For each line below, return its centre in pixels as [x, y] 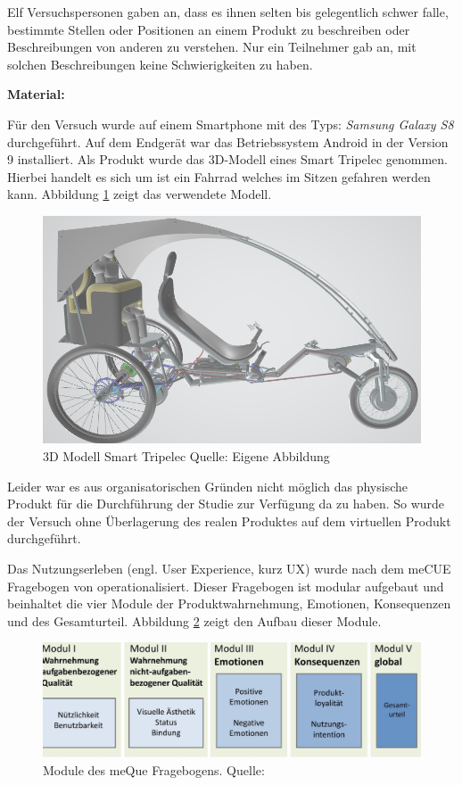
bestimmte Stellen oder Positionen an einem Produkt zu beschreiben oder [209, 29]
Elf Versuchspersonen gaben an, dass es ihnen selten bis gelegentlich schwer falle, [228, 12]
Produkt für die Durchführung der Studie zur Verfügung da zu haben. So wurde [226, 504]
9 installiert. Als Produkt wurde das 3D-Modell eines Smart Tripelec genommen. [228, 159]
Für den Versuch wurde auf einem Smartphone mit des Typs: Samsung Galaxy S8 [231, 124]
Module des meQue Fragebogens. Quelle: [154, 769]
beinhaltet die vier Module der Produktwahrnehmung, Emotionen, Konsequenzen [229, 603]
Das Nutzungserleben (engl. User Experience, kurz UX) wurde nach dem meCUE [229, 568]
